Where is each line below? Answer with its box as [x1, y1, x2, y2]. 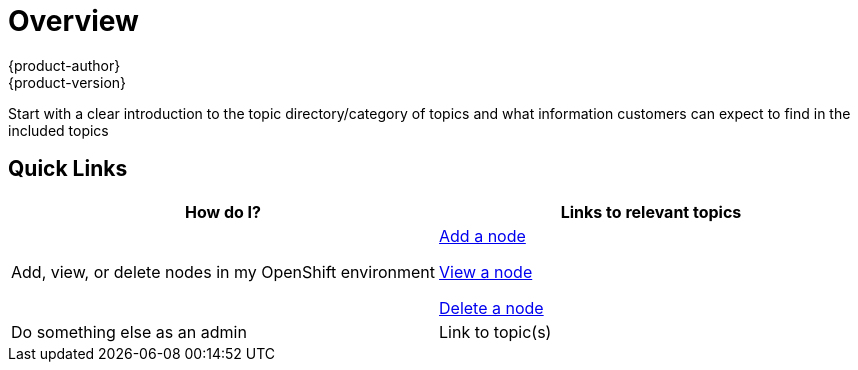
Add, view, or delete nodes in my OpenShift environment [11, 261, 436, 282]
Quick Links [8, 156, 128, 182]
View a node [439, 261, 533, 282]
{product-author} [8, 56, 121, 74]
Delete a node [439, 297, 544, 318]
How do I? [184, 201, 262, 222]
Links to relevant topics [560, 201, 742, 222]
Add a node [439, 225, 526, 246]
